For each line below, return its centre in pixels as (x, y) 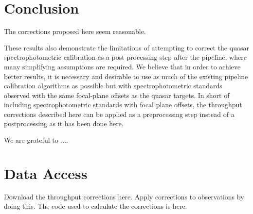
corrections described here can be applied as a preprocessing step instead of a (119, 114)
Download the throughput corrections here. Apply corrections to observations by (124, 196)
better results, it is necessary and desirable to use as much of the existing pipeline (126, 76)
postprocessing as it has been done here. (64, 123)
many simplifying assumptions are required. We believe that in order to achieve (122, 66)
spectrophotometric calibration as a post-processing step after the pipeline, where (125, 57)
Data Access (46, 173)
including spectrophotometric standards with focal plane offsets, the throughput (123, 105)
